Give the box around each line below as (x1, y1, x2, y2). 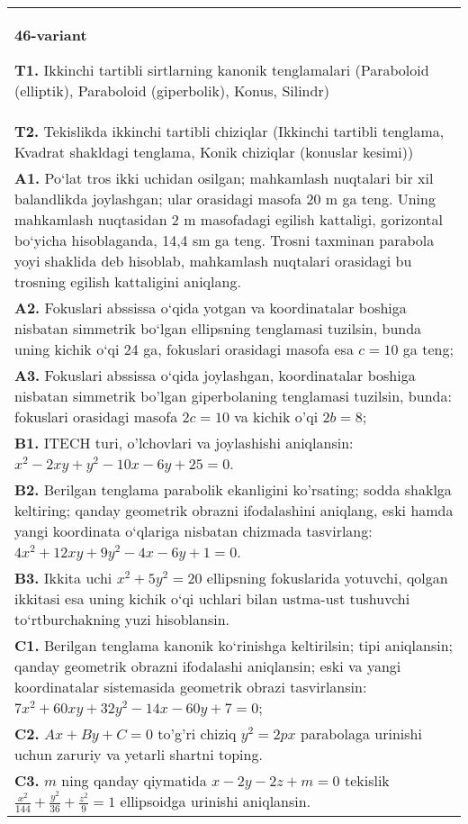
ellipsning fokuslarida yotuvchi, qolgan (206, 567, 448, 588)
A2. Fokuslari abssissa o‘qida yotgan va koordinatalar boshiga (14, 297, 407, 318)
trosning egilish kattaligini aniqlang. (14, 271, 241, 292)
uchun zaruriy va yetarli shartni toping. (14, 744, 263, 765)
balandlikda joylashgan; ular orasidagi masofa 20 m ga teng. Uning (14, 188, 436, 209)
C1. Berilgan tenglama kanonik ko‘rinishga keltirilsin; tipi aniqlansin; (14, 635, 453, 656)
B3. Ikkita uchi (14, 567, 112, 588)
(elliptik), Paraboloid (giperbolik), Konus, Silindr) (14, 80, 329, 101)
